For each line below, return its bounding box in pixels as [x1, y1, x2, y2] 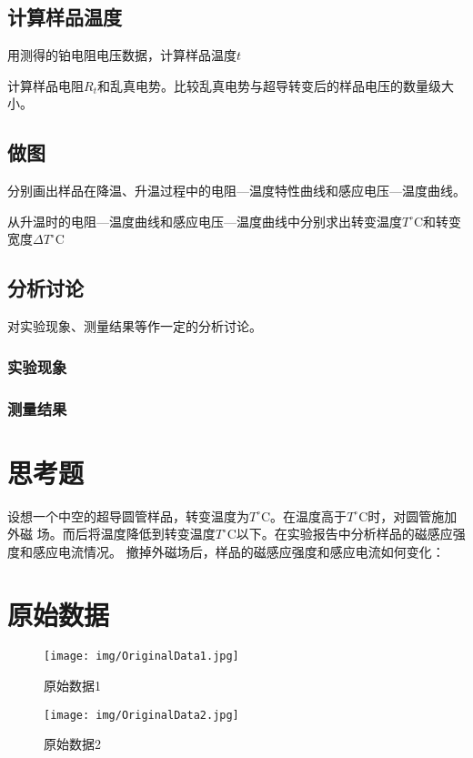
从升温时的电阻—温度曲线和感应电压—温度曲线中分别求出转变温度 [7, 211, 402, 230]
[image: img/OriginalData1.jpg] [44, 650, 239, 663]
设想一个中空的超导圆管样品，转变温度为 [7, 506, 249, 525]
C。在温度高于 [261, 506, 347, 525]
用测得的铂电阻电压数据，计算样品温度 [7, 45, 236, 65]
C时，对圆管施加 [358, 506, 458, 525]
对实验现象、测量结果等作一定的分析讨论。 [7, 317, 262, 336]
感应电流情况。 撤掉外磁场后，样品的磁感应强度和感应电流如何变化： [32, 541, 445, 561]
